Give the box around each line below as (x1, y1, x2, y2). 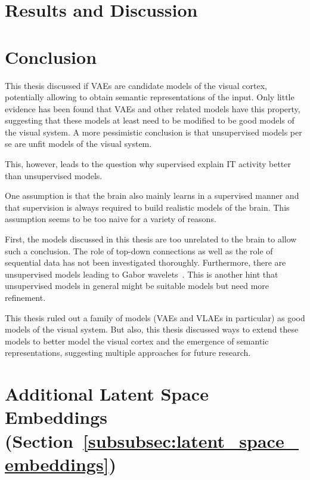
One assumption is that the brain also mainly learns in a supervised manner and (5, 189, 299, 202)
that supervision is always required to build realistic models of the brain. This (5, 201, 290, 213)
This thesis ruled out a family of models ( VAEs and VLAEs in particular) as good (5, 311, 305, 324)
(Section (5, 428, 73, 453)
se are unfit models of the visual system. (5, 137, 152, 150)
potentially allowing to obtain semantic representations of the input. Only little (5, 91, 294, 103)
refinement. (5, 291, 46, 303)
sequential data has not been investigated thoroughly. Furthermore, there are (5, 256, 286, 269)
